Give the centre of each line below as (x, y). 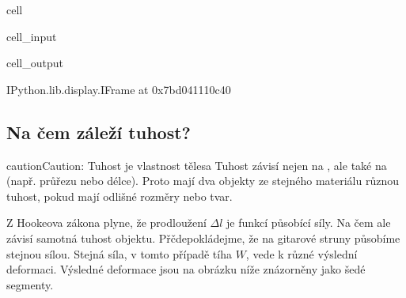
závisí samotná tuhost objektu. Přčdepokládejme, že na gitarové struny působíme (203, 238)
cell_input (32, 36)
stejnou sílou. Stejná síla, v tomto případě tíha (119, 253)
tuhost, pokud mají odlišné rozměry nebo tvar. (120, 196)
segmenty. (30, 284)
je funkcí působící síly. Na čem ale (309, 223)
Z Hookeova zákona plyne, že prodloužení (106, 223)
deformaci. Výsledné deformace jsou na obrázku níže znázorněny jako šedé (186, 269)
